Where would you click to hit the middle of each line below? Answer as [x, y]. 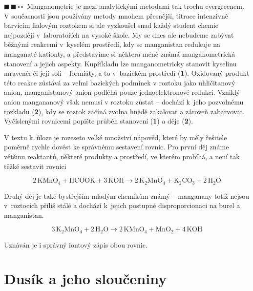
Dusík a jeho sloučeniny [85, 278]
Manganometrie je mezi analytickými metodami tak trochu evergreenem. [136, 6]
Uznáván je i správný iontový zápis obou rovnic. [76, 244]
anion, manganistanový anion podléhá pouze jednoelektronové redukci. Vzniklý [122, 92]
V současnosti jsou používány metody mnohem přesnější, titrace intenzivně [116, 15]
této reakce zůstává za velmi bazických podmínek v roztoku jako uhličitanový [120, 82]
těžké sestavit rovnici [35, 166]
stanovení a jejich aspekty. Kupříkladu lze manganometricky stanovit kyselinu [120, 63]
